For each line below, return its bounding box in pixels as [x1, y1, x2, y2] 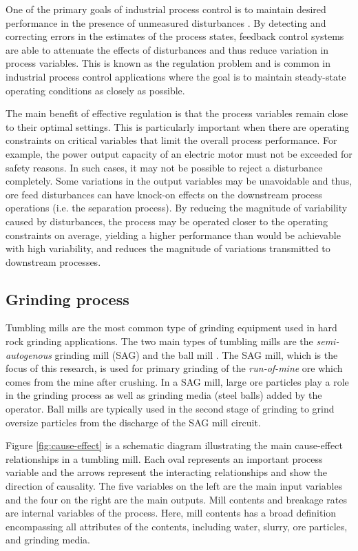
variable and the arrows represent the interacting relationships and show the [6, 465, 327, 479]
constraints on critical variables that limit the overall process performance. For [6, 133, 337, 147]
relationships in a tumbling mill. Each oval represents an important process [6, 451, 323, 466]
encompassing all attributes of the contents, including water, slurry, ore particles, [6, 519, 348, 533]
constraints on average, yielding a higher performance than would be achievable [6, 227, 341, 242]
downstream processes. [6, 254, 101, 269]
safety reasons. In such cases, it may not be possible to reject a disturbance [6, 160, 323, 174]
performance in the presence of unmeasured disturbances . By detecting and [6, 15, 326, 30]
